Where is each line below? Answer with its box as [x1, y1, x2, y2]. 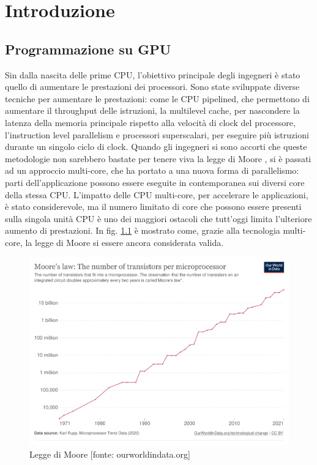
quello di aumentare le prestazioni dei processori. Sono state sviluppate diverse [5, 80, 300, 93]
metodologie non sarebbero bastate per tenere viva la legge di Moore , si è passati [5, 152, 311, 165]
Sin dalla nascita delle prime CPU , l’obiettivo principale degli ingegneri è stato [5, 68, 300, 81]
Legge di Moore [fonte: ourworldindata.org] [29, 448, 190, 461]
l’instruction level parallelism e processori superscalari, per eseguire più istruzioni [5, 128, 309, 141]
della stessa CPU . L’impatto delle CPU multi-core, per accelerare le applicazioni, [5, 188, 308, 201]
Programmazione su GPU [5, 39, 171, 58]
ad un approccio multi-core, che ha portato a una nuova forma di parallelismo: [5, 164, 299, 177]
